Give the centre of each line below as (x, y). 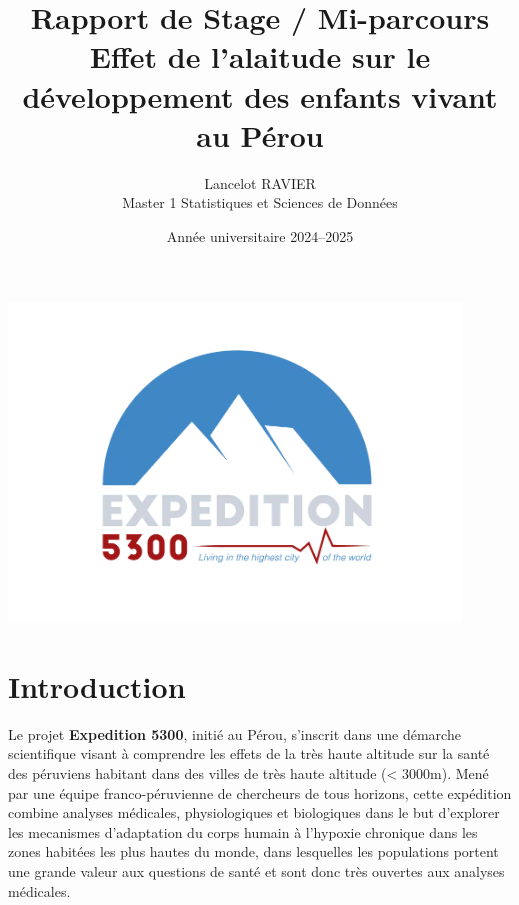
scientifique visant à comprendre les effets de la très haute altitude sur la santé (249, 753)
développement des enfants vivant (260, 95)
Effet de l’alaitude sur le (260, 56)
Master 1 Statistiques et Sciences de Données (260, 202)
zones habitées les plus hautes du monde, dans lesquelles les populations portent (253, 851)
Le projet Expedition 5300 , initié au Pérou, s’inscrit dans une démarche (234, 733)
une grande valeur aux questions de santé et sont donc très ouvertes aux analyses (256, 870)
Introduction (97, 685)
